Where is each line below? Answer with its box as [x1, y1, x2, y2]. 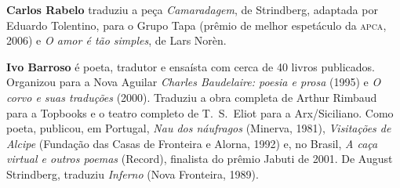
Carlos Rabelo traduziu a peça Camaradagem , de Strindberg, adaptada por [6, 2, 378, 17]
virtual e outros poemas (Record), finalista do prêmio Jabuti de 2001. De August [6, 150, 393, 167]
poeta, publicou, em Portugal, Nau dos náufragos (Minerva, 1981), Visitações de [6, 120, 391, 136]
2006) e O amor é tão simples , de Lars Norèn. [6, 32, 227, 49]
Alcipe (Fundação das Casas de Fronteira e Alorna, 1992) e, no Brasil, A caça [6, 135, 378, 151]
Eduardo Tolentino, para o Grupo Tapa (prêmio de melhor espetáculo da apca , [6, 16, 387, 33]
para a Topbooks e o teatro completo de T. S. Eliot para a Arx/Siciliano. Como [6, 104, 394, 121]
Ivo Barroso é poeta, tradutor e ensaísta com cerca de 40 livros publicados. [6, 58, 375, 74]
